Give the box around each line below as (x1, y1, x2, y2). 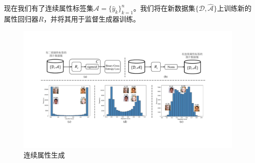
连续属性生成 (24, 149, 65, 160)
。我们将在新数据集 (133, 3, 196, 13)
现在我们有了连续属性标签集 (4, 3, 93, 13)
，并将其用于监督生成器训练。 (43, 14, 140, 24)
